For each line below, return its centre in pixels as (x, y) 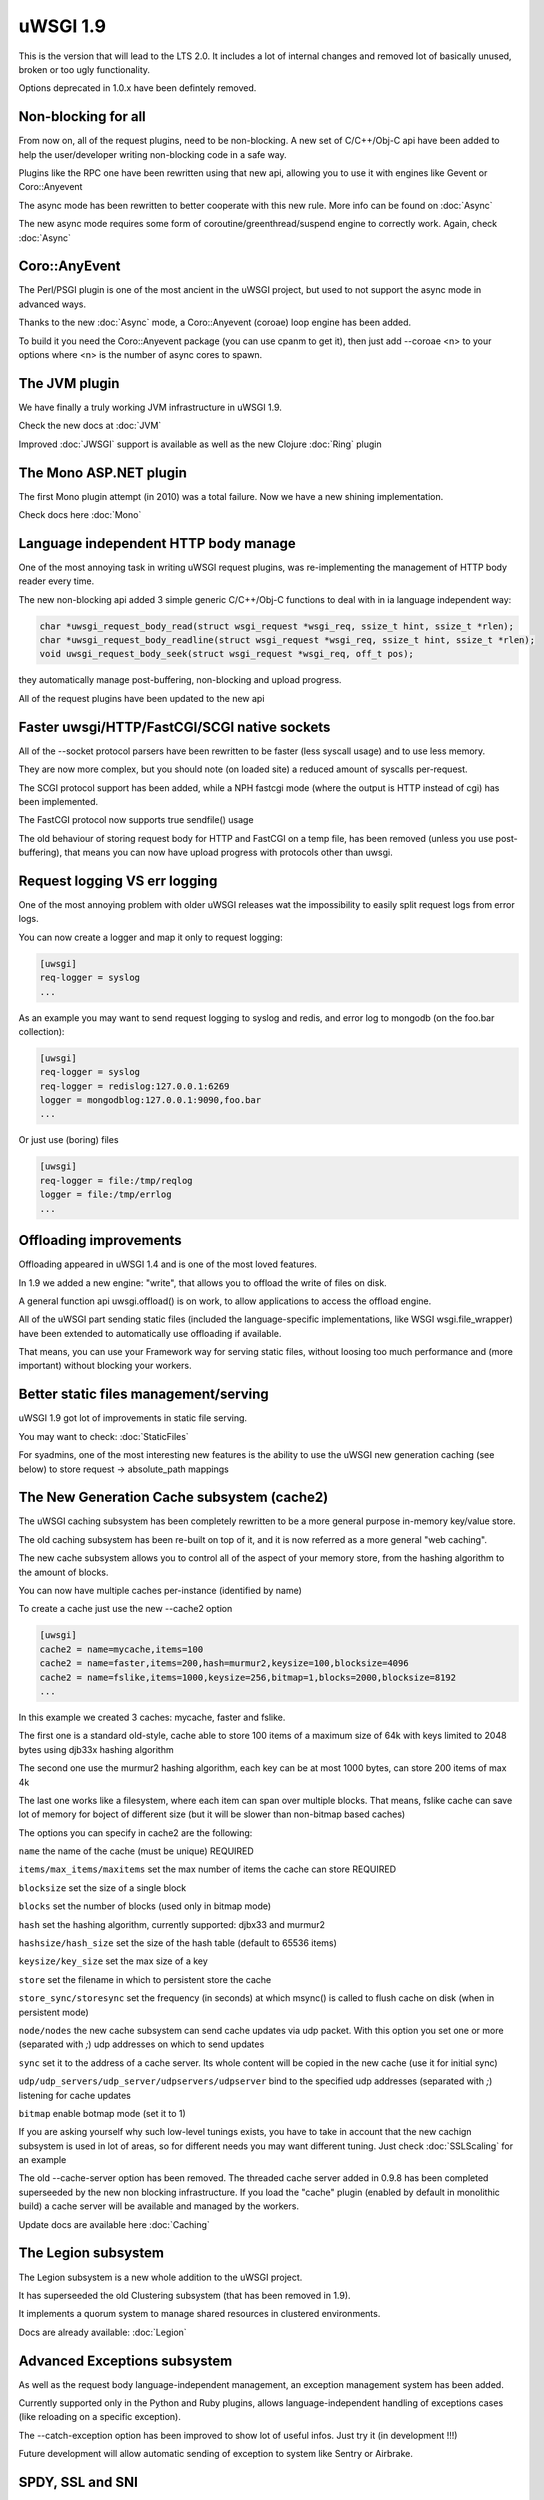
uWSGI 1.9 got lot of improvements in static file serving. (133, 1418)
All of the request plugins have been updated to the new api (141, 698)
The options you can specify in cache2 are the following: (135, 1832)
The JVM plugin (69, 383)
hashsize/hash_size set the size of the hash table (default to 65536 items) (177, 1943)
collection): (41, 1031)
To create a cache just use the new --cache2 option (125, 1609)
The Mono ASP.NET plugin (102, 472)
